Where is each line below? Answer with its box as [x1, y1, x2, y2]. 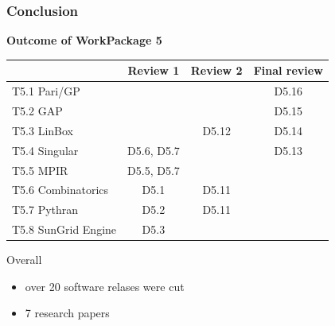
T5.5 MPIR [12, 161, 68, 178]
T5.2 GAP [12, 103, 63, 118]
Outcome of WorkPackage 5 [6, 32, 162, 49]
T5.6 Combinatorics [12, 181, 109, 198]
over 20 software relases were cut [25, 277, 185, 294]
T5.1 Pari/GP [12, 83, 80, 99]
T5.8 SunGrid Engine [12, 221, 117, 238]
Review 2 [190, 62, 243, 79]
